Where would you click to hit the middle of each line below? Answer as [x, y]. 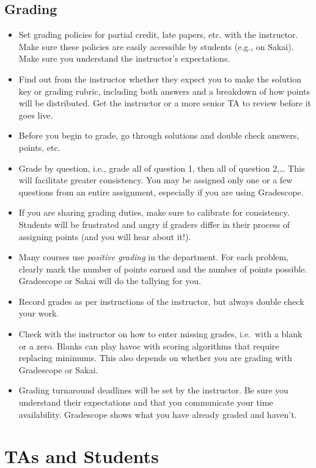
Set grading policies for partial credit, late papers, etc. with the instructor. [158, 35]
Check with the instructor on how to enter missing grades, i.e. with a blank [160, 334]
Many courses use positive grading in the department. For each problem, [154, 257]
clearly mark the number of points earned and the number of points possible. [163, 269]
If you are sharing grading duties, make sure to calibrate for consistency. [154, 212]
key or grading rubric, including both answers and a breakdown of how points [164, 91]
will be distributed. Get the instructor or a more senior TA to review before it [165, 103]
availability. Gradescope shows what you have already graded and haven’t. [158, 414]
